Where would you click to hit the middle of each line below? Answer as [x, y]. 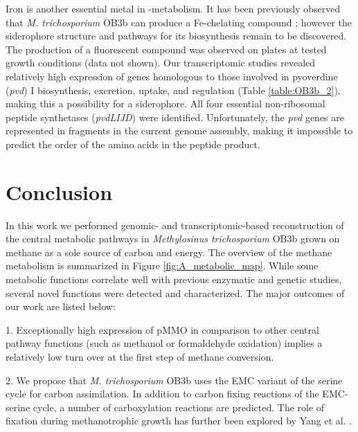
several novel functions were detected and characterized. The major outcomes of [175, 292]
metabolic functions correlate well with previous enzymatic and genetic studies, [174, 279]
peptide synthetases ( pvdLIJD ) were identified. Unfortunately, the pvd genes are [175, 117]
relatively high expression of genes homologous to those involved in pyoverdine [172, 76]
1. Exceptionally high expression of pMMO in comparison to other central [162, 329]
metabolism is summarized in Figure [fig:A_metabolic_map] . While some [162, 265]
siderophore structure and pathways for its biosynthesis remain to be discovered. [176, 36]
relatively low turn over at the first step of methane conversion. [140, 357]
